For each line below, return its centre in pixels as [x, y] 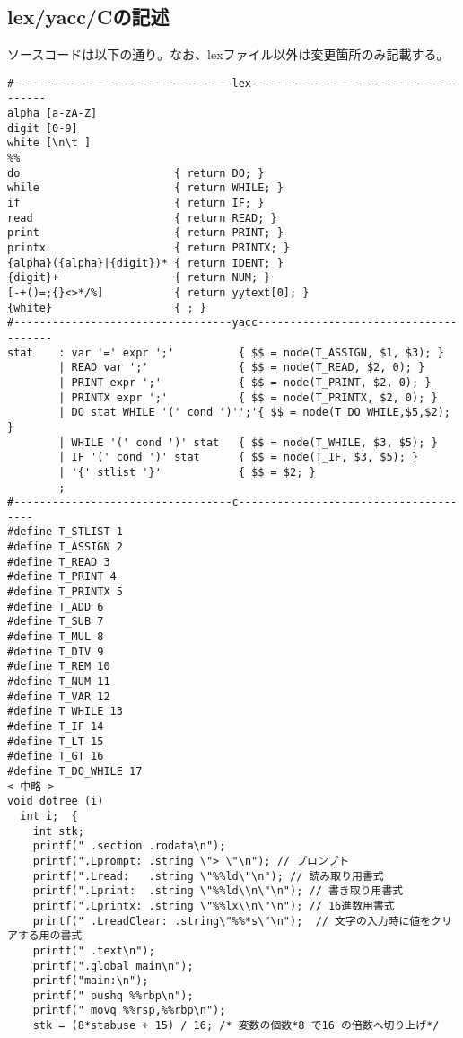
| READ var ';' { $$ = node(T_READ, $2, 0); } [242, 368]
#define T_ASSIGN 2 [65, 547]
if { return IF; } [136, 203]
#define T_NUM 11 [59, 682]
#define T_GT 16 [56, 757]
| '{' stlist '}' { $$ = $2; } [187, 472]
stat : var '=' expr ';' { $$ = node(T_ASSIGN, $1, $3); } [226, 352]
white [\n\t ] [49, 143]
